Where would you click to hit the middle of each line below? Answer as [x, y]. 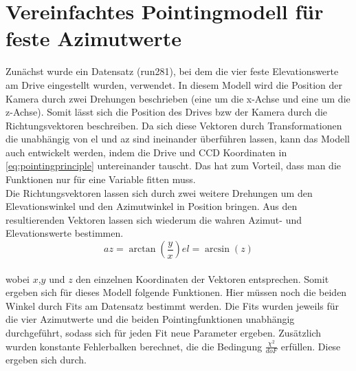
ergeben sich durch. [46, 360]
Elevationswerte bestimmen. [65, 233]
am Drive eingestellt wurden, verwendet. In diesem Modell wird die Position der [174, 84]
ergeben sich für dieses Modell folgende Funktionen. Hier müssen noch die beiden [176, 292]
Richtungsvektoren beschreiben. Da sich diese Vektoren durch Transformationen [174, 125]
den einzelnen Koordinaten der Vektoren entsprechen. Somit [202, 278]
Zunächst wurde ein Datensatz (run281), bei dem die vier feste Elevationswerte [172, 71]
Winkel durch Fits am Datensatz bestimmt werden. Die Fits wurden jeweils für [173, 305]
